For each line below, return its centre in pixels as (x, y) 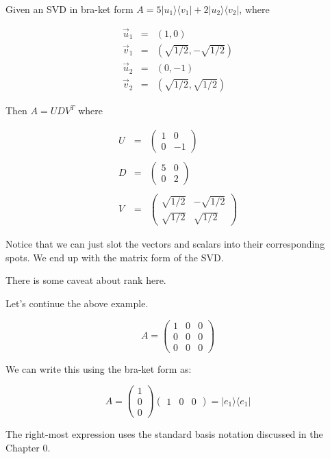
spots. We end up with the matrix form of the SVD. (115, 257)
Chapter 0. (28, 447)
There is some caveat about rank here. (86, 280)
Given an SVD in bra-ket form (69, 9)
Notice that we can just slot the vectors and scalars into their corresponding (165, 244)
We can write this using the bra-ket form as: (99, 368)
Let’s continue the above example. (77, 303)
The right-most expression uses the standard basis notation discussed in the (164, 434)
